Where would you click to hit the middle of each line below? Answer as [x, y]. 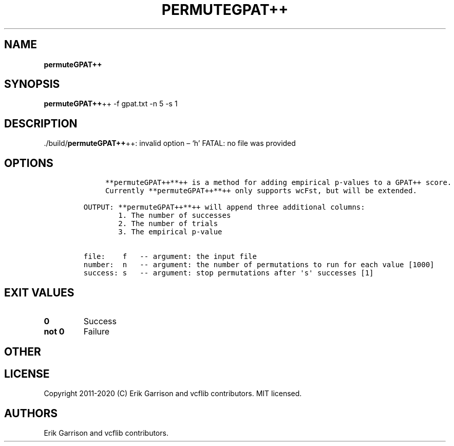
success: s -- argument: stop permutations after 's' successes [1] [229, 273]
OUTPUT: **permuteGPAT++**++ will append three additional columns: [224, 207]
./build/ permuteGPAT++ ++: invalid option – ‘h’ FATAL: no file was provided [170, 143]
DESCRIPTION [41, 123]
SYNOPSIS [32, 84]
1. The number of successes [175, 216]
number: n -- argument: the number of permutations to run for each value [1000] [259, 265]
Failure [97, 331]
